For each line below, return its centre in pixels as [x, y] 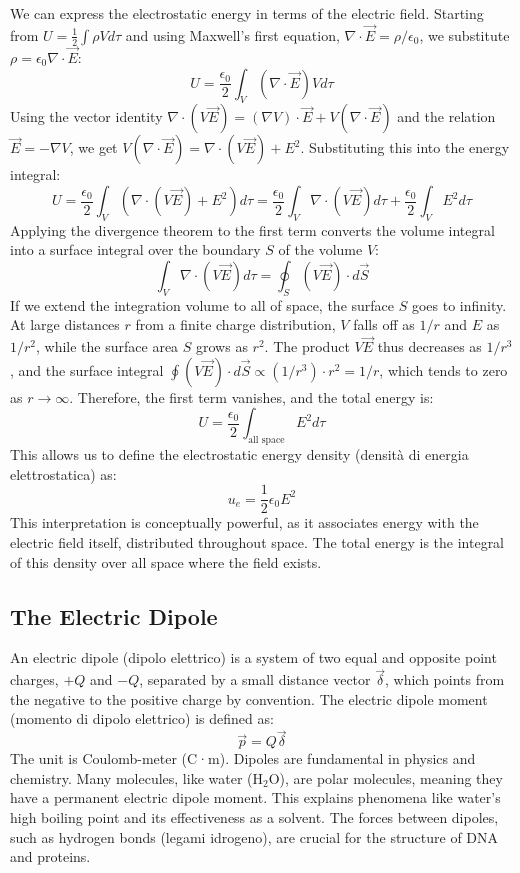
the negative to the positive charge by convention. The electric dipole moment [249, 698]
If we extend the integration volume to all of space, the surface [202, 304]
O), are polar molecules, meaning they [385, 777]
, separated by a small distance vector [255, 679]
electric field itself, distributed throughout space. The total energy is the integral [257, 542]
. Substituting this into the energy [405, 147]
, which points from [445, 679]
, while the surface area [107, 346]
